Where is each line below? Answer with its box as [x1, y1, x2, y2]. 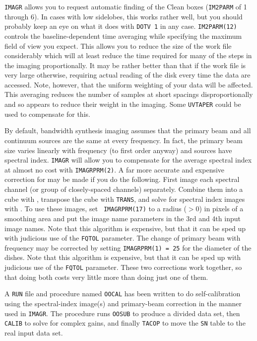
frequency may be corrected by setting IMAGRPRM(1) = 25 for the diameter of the [4, 242, 252, 253]
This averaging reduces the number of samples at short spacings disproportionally [4, 89, 253, 99]
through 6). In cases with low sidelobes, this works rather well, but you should [4, 11, 243, 21]
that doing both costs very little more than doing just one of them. [4, 271, 208, 282]
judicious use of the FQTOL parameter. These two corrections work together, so [4, 262, 242, 272]
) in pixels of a [199, 203, 244, 214]
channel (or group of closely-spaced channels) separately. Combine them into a [4, 184, 243, 194]
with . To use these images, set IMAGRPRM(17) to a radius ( [4, 203, 187, 214]
